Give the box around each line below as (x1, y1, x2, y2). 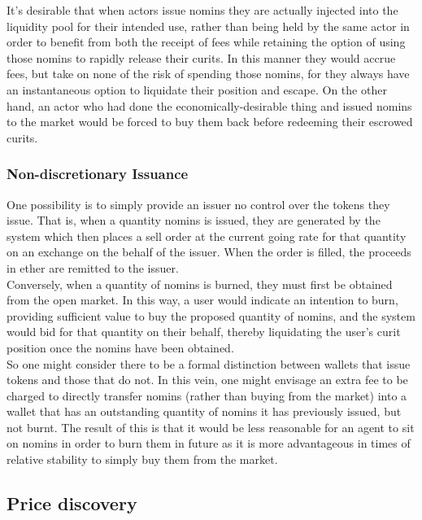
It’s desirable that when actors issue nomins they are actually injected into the (7, 2, 398, 18)
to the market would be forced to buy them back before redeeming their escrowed (7, 113, 413, 130)
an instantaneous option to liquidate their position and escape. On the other (7, 81, 387, 98)
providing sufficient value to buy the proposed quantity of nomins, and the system (7, 307, 415, 324)
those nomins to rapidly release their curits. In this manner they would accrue (7, 49, 396, 66)
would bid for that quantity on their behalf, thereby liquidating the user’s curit (7, 323, 401, 340)
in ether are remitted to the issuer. (7, 259, 179, 276)
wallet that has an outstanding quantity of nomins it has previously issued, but (7, 403, 402, 420)
